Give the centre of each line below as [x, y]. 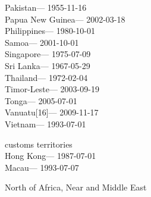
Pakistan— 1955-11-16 [46, 7]
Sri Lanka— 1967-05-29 [48, 65]
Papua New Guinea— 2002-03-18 [65, 19]
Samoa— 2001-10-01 [42, 42]
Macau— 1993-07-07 [42, 167]
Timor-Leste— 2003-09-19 [52, 89]
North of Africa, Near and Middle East [76, 187]
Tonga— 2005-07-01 [41, 100]
